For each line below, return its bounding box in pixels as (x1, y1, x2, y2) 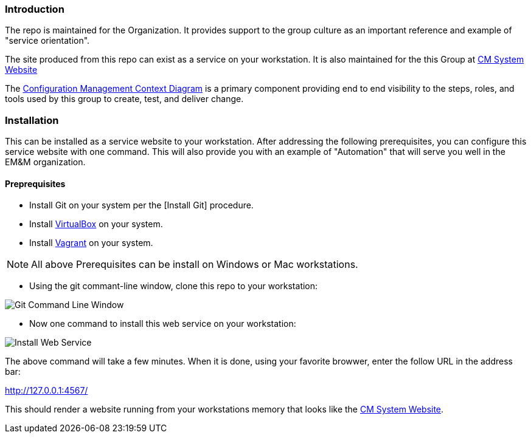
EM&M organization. (5, 157, 86, 168)
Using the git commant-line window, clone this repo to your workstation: (29, 281, 318, 292)
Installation (5, 114, 59, 126)
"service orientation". (5, 35, 90, 46)
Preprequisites (5, 178, 66, 189)
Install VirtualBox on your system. (29, 219, 163, 230)
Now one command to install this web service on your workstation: (29, 318, 296, 329)
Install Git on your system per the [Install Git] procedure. (29, 200, 254, 211)
